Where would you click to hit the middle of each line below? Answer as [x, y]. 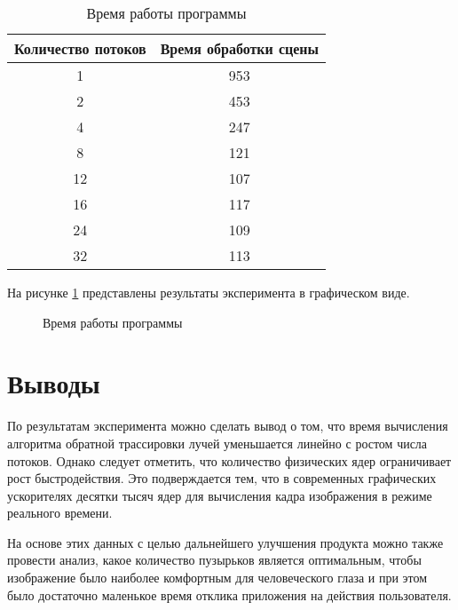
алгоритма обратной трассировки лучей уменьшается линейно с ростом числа [217, 443]
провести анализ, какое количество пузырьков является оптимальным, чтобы [214, 560]
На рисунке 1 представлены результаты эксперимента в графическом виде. [209, 292]
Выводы [54, 383]
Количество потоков [80, 48]
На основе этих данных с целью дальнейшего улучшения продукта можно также [225, 542]
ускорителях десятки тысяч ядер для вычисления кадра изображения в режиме [220, 495]
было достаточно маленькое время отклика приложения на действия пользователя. [229, 594]
